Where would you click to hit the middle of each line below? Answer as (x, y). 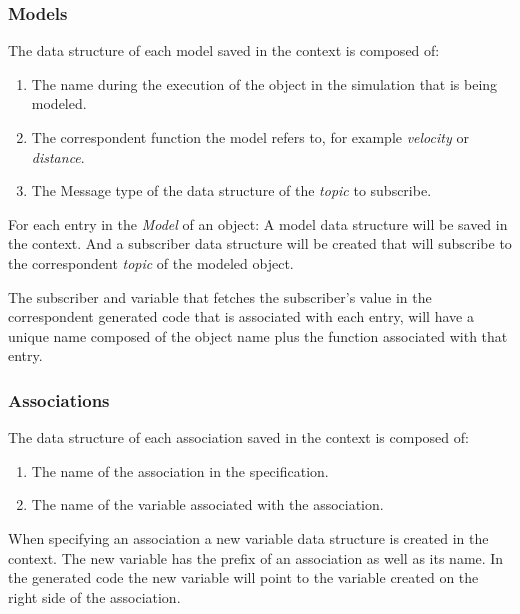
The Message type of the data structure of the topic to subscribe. (231, 190)
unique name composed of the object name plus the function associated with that (258, 335)
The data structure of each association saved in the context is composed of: (238, 437)
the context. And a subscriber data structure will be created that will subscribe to (260, 243)
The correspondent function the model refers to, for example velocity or (250, 137)
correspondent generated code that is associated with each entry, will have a (241, 316)
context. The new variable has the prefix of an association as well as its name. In (256, 557)
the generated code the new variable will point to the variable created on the (243, 577)
